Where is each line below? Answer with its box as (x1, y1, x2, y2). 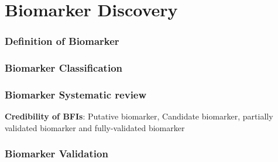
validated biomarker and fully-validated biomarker (5, 121, 185, 133)
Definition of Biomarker (5, 34, 119, 48)
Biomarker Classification (5, 61, 123, 75)
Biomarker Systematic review (5, 87, 147, 101)
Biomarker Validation (5, 146, 108, 161)
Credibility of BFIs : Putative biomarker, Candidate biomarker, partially (5, 110, 273, 122)
